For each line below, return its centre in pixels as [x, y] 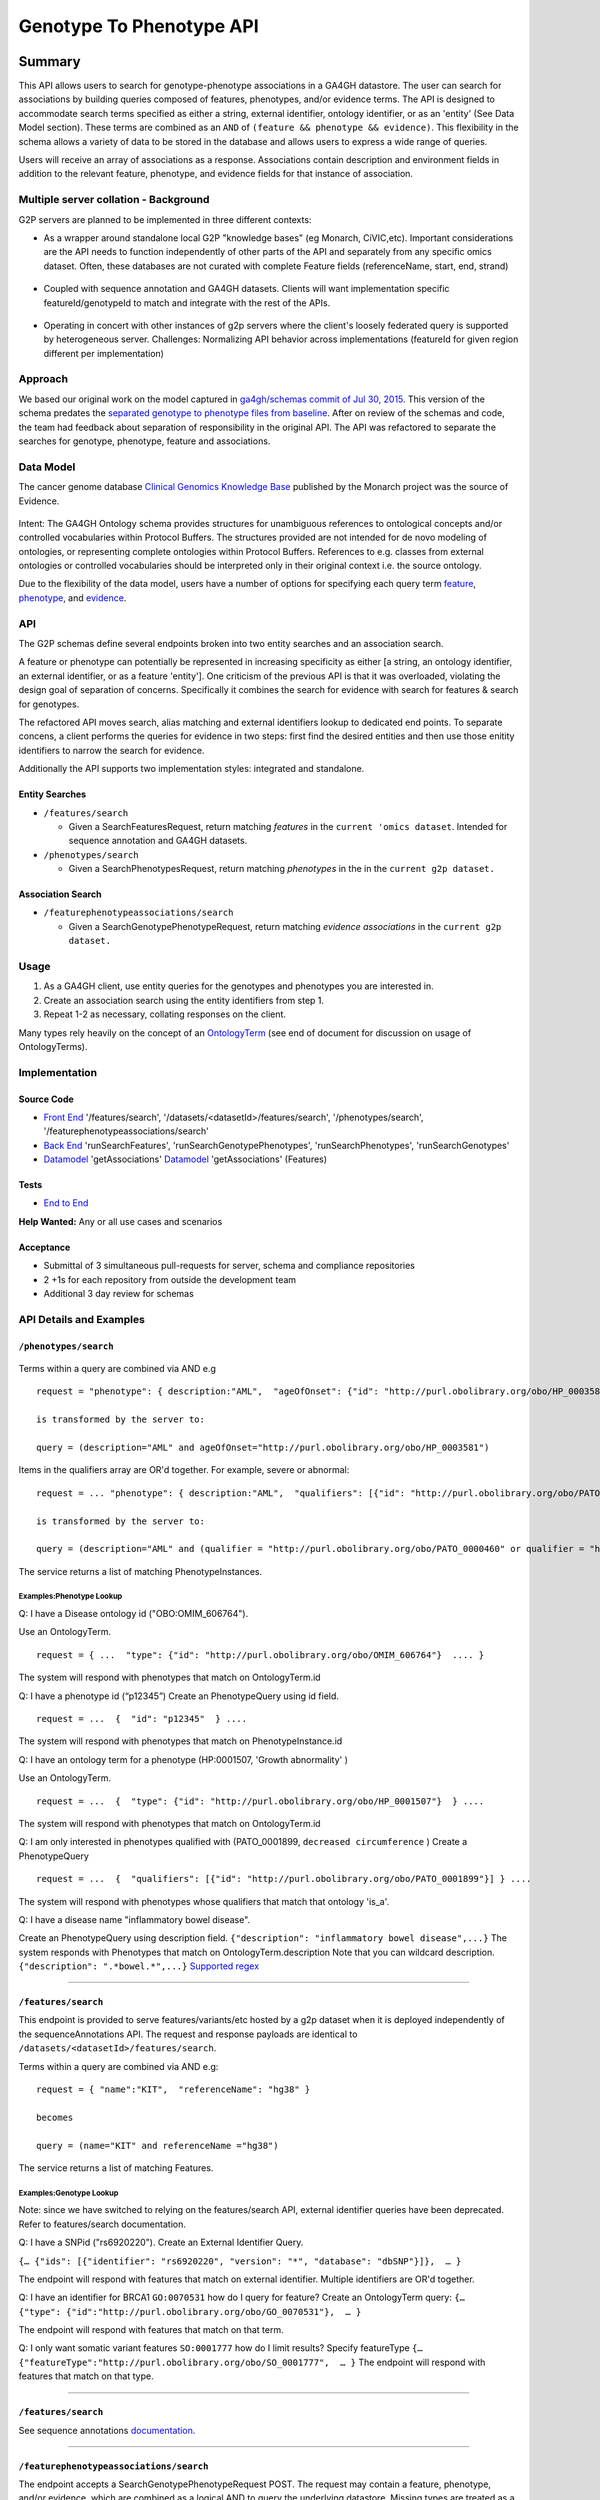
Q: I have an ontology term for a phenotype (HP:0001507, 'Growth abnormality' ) [183, 1759]
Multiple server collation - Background [114, 200]
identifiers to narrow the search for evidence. [111, 750]
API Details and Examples [81, 1319]
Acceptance [44, 1247]
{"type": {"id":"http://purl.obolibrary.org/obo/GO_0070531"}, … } [190, 2311]
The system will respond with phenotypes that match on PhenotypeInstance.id [180, 1741]
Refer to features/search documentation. [102, 2224]
